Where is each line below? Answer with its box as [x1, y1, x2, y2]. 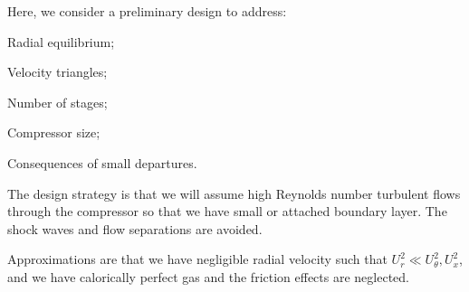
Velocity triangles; [7, 62, 108, 81]
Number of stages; [7, 92, 108, 111]
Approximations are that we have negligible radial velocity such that [7, 250, 388, 268]
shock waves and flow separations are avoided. [7, 219, 263, 238]
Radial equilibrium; [7, 32, 115, 51]
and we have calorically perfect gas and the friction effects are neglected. [7, 267, 409, 286]
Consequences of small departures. [7, 153, 197, 172]
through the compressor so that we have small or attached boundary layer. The [7, 202, 447, 221]
